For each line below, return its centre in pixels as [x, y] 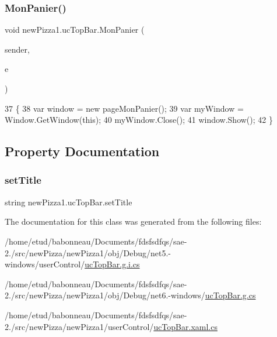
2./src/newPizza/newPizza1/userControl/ [79, 326]
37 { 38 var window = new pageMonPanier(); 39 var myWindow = [124, 108]
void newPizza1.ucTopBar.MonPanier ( [75, 30]
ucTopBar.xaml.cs [185, 326]
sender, [17, 49]
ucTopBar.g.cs [230, 295]
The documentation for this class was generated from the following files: [133, 221]
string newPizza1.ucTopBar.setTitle [69, 202]
